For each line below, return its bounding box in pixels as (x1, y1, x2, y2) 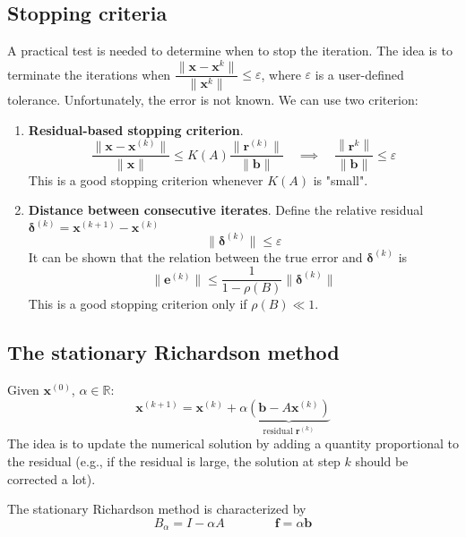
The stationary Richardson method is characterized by (7, 499, 306, 518)
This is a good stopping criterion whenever (28, 170, 263, 189)
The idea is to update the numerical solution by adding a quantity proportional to (7, 434, 459, 453)
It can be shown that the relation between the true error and (28, 247, 363, 266)
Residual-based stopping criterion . (28, 120, 244, 139)
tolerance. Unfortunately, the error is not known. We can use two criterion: (7, 89, 419, 108)
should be (355, 451, 409, 470)
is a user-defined (315, 64, 404, 83)
